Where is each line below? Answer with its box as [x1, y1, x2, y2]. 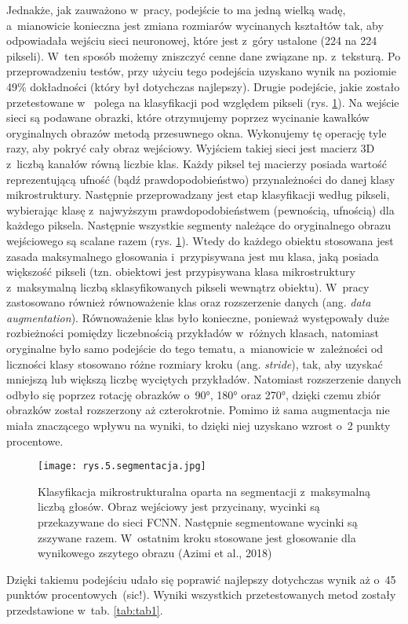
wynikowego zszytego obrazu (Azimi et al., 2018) [38, 545, 272, 561]
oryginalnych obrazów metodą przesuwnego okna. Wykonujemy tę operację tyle [6, 124, 387, 141]
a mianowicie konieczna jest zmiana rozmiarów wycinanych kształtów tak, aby [6, 17, 384, 33]
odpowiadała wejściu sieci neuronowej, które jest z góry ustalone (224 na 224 [6, 32, 377, 49]
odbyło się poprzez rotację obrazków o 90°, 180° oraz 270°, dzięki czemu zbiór [6, 386, 381, 402]
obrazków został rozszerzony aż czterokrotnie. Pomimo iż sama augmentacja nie [6, 402, 390, 418]
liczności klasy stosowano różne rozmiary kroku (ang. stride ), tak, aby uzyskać [6, 355, 383, 372]
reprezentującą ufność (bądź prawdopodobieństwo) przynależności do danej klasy [6, 171, 395, 187]
